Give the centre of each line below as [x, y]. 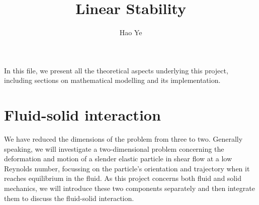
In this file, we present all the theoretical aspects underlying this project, [116, 70]
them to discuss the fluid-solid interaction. [69, 198]
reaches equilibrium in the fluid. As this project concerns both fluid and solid [123, 178]
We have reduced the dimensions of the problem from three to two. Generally [123, 139]
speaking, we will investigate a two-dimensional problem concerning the [114, 148]
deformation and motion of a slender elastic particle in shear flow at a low [118, 159]
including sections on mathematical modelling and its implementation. [112, 80]
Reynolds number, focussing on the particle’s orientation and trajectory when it [127, 168]
